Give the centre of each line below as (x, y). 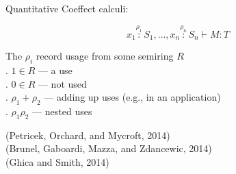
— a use (55, 70)
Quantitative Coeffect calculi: (67, 8)
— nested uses (62, 111)
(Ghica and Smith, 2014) (57, 161)
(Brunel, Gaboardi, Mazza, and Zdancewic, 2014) (109, 148)
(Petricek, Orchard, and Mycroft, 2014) (88, 135)
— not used (62, 83)
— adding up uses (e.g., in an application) (132, 97)
